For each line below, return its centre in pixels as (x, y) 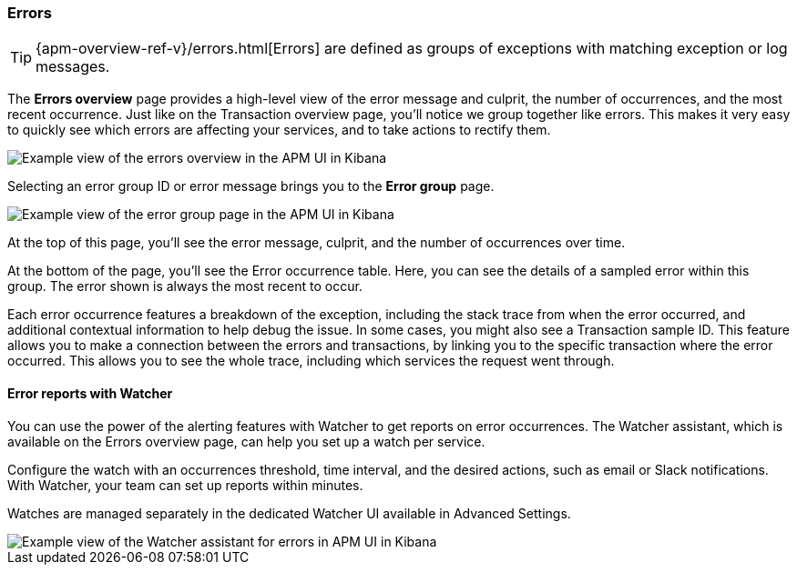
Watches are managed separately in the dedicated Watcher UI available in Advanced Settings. (289, 513)
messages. (73, 67)
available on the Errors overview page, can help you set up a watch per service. (246, 441)
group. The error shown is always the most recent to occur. (185, 286)
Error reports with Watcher (90, 393)
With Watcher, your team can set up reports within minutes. (185, 485)
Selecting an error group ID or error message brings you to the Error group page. (251, 186)
